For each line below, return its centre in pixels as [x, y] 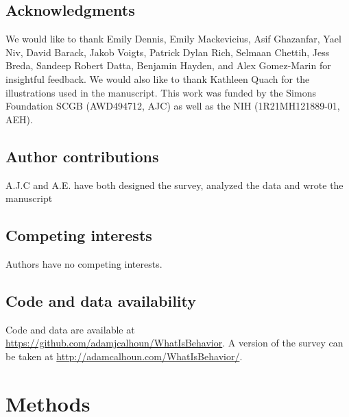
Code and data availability [101, 300]
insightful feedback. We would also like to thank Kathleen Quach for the [158, 78]
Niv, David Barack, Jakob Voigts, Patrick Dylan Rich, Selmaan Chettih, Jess [168, 52]
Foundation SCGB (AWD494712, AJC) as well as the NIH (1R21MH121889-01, [173, 106]
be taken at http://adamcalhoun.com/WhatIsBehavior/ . [124, 356]
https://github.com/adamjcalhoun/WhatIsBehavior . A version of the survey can [174, 343]
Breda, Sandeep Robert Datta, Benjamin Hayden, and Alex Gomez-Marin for [168, 65]
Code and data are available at [70, 329]
